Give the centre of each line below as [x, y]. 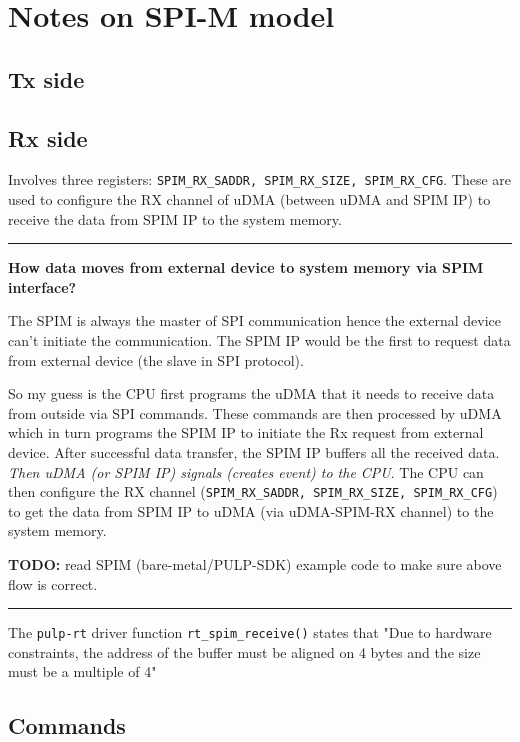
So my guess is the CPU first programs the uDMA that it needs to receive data [251, 393]
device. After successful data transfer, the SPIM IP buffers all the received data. [254, 451]
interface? [42, 286]
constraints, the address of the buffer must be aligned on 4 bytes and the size [244, 651]
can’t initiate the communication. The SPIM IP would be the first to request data [259, 339]
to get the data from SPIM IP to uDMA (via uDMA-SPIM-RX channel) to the [251, 510]
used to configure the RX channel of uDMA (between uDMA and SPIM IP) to [249, 199]
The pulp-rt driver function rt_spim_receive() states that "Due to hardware [250, 632]
